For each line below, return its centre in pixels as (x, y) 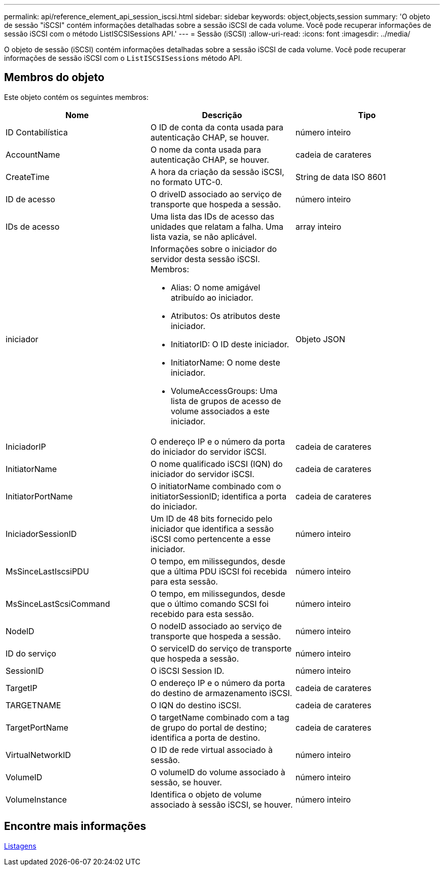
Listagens (20, 846)
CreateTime (28, 177)
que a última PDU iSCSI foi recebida (219, 571)
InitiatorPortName (39, 496)
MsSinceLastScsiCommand (58, 604)
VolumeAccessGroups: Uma (224, 391)
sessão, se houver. (186, 782)
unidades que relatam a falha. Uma (217, 226)
